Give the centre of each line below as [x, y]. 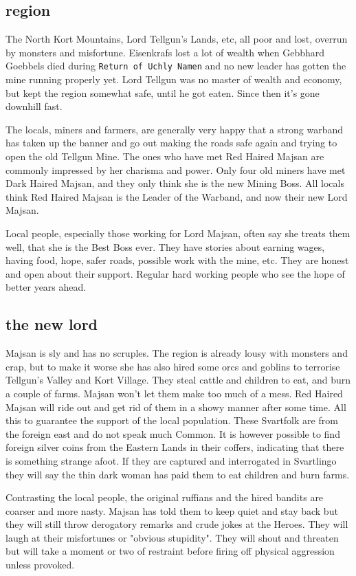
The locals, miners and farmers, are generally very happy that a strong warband [175, 129]
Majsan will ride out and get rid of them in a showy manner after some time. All [176, 407]
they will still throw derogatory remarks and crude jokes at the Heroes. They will [177, 524]
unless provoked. [40, 565]
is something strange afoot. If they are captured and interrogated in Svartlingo [171, 460]
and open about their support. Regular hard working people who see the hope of [175, 273]
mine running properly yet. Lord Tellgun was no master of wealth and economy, [174, 79]
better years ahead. [46, 287]
